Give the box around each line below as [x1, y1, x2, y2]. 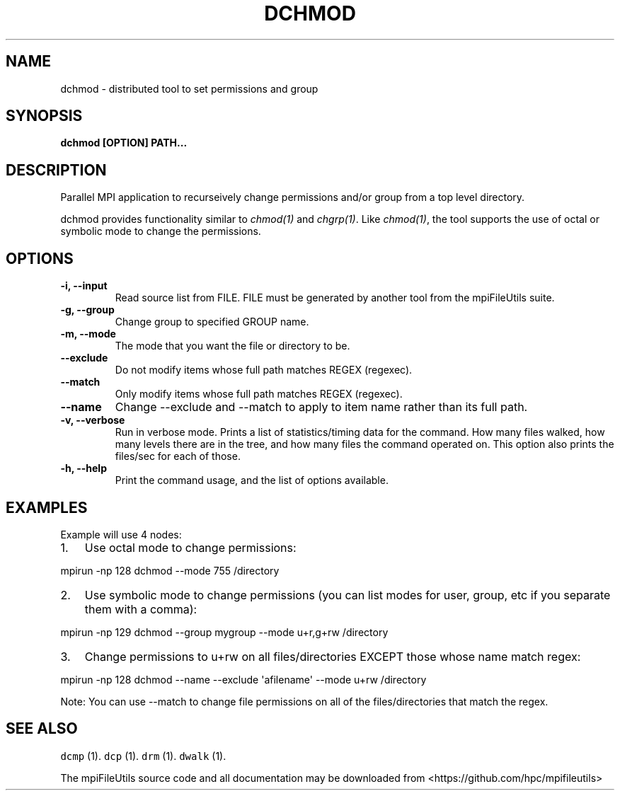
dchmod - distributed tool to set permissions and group [60, 82, 318, 95]
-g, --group [60, 304, 115, 316]
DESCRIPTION [6, 161, 107, 179]
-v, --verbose [60, 414, 125, 427]
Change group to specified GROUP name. [115, 316, 309, 328]
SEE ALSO [6, 720, 78, 738]
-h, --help [60, 462, 107, 475]
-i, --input [60, 279, 108, 292]
